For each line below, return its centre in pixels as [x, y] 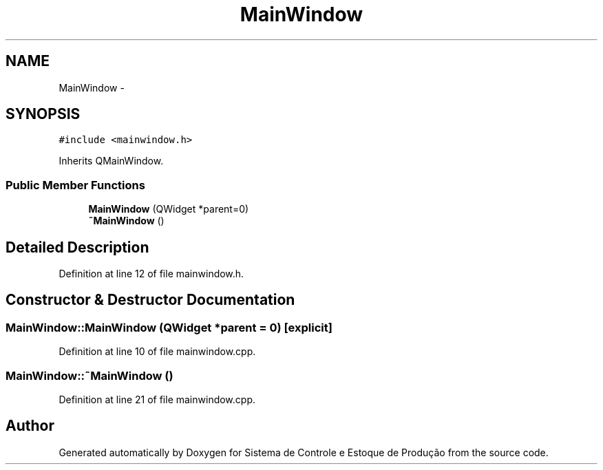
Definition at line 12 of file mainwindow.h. [151, 274]
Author [30, 426]
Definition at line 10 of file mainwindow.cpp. [157, 352]
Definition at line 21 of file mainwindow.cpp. [157, 399]
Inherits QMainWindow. [111, 161]
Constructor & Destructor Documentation [150, 300]
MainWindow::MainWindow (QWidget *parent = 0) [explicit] [169, 327]
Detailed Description [77, 247]
